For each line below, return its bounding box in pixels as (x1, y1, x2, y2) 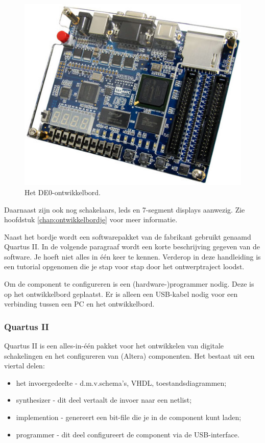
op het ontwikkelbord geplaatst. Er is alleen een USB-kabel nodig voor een (4, 288, 238, 299)
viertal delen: (4, 360, 45, 371)
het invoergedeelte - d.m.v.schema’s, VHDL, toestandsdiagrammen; (16, 377, 227, 388)
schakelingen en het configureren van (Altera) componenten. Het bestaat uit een (4, 350, 255, 361)
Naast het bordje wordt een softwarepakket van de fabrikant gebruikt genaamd (4, 231, 251, 242)
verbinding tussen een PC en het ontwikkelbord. (4, 298, 155, 309)
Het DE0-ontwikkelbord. (25, 186, 101, 197)
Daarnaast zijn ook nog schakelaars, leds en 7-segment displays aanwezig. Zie (4, 204, 245, 215)
